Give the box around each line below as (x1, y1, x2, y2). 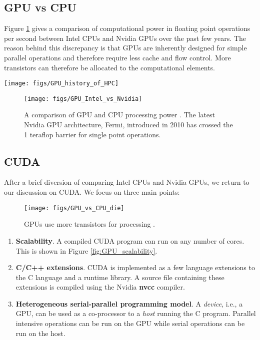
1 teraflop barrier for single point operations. (24, 129, 161, 139)
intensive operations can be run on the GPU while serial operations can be (15, 318, 245, 329)
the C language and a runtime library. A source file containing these (15, 272, 224, 282)
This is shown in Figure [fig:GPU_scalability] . (15, 245, 157, 256)
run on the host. (15, 328, 65, 338)
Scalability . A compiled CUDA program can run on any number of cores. (15, 235, 244, 246)
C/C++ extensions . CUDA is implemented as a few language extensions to (15, 262, 255, 273)
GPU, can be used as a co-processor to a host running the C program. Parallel (15, 308, 256, 319)
